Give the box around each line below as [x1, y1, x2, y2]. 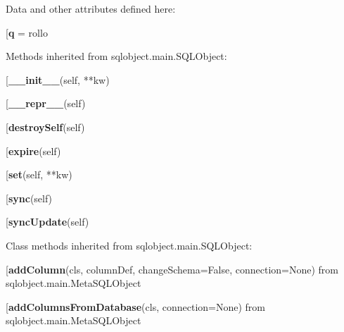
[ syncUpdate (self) [6, 214, 89, 229]
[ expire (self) [6, 143, 61, 158]
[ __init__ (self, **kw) [6, 72, 110, 87]
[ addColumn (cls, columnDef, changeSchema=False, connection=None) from [6, 262, 338, 276]
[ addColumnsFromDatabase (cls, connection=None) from [6, 299, 265, 314]
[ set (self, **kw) [6, 167, 72, 182]
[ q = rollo [6, 25, 48, 39]
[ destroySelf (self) [6, 119, 85, 134]
